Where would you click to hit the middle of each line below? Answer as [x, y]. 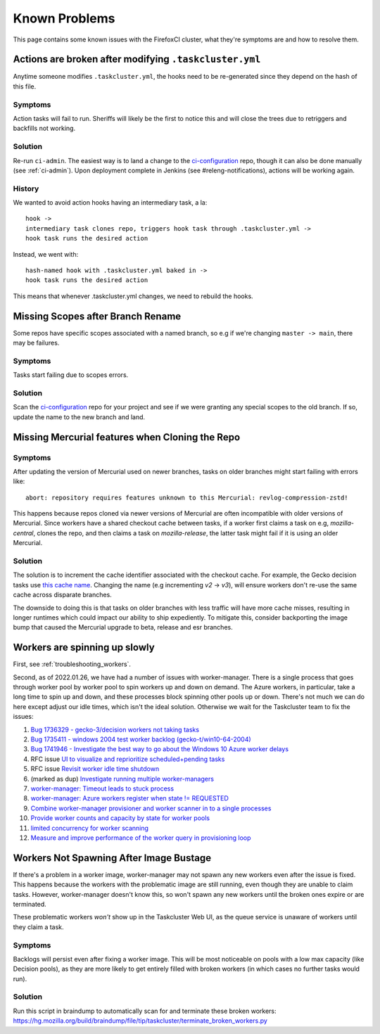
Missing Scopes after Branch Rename [97, 316]
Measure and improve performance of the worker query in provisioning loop [141, 838]
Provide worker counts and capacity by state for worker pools [120, 818]
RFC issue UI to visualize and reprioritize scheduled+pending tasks [128, 759]
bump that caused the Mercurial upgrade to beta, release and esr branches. [123, 627]
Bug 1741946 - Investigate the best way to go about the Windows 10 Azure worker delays [159, 749]
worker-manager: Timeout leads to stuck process [102, 789]
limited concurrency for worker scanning [90, 828]
